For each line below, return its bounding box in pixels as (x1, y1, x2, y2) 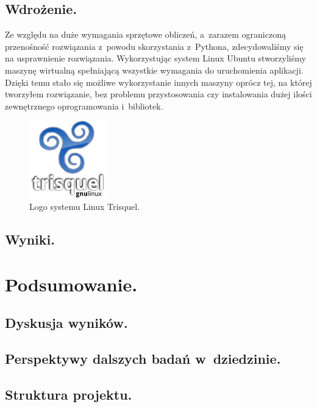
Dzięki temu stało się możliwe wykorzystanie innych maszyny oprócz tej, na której (5, 75, 312, 88)
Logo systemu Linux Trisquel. (29, 200, 140, 213)
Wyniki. (5, 230, 55, 249)
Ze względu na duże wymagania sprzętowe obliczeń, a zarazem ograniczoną (5, 28, 286, 41)
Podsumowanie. (5, 271, 138, 296)
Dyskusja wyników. (5, 313, 128, 332)
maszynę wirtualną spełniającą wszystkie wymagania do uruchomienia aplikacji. (5, 63, 304, 76)
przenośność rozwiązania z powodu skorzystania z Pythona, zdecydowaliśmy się (5, 40, 304, 52)
